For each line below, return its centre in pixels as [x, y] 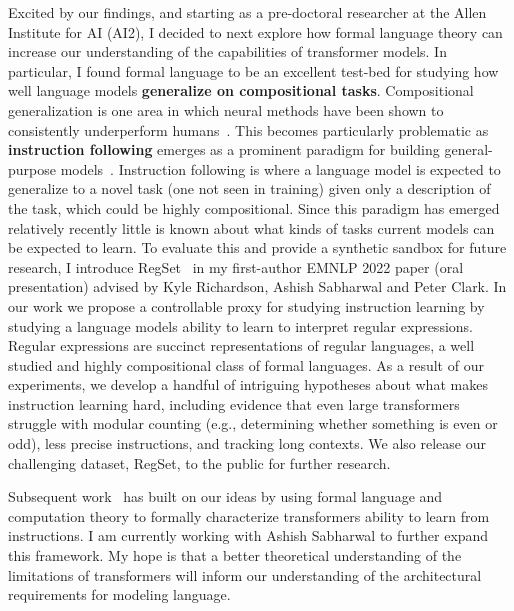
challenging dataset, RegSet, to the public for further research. [199, 462]
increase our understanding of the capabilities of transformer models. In [227, 51]
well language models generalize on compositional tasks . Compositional [241, 90]
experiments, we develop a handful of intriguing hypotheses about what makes [248, 384]
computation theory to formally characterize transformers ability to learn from [249, 515]
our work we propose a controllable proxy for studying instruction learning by [246, 305]
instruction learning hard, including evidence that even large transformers [234, 403]
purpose [32, 168]
